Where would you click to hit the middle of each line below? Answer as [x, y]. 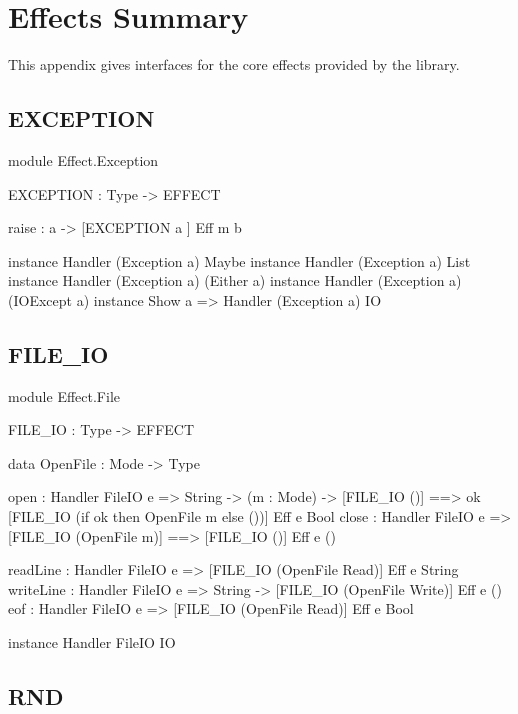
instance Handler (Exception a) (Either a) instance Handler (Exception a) [235, 280]
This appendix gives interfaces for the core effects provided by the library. [234, 64]
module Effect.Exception [83, 159]
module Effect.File [64, 395]
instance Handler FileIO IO [92, 642]
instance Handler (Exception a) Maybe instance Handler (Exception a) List [239, 260]
